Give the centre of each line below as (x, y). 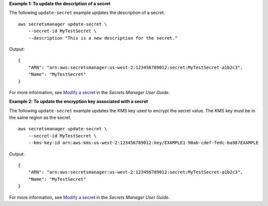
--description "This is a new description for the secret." (103, 38)
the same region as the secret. (40, 118)
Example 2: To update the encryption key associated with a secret (79, 102)
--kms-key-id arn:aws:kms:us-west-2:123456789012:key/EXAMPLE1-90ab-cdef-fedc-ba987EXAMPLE (143, 143)
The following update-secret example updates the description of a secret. (87, 13)
